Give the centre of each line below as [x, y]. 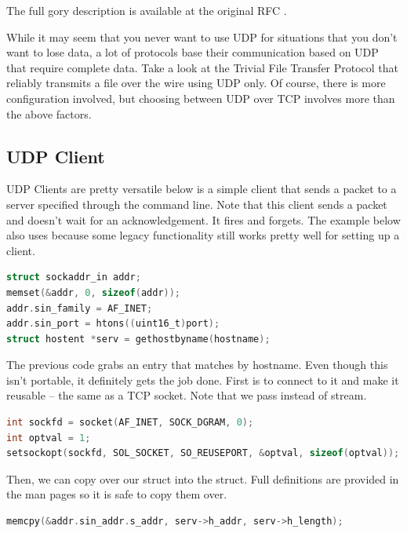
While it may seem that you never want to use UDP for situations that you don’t [202, 37]
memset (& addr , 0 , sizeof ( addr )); [94, 292]
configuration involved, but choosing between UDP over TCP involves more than [201, 98]
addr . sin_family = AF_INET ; [80, 308]
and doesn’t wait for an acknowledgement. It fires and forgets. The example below [203, 219]
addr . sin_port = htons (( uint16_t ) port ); [113, 324]
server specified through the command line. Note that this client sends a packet [197, 204]
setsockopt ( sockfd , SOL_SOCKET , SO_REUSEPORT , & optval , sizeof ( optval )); [203, 453]
